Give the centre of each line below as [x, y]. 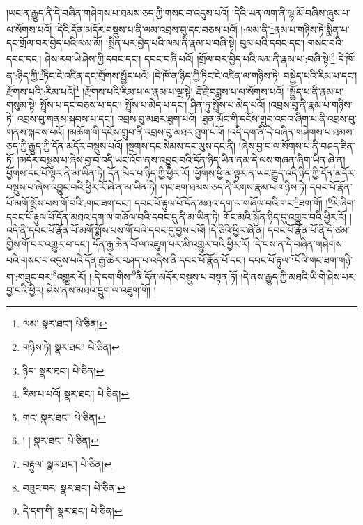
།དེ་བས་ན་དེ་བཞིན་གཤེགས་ [298, 243]
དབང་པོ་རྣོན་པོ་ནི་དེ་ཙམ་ [309, 230]
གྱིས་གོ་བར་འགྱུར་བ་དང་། [48, 243]
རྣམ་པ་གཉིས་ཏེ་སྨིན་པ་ [312, 29]
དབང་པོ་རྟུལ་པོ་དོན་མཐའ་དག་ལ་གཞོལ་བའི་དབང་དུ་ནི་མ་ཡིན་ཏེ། [113, 216]
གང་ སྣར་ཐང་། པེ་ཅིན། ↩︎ [64, 417]
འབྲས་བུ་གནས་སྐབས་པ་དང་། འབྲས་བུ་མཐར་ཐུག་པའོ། [107, 118]
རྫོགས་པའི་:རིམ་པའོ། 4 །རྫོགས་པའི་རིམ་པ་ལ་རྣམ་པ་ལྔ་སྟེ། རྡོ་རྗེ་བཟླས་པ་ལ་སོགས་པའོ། [145, 90]
